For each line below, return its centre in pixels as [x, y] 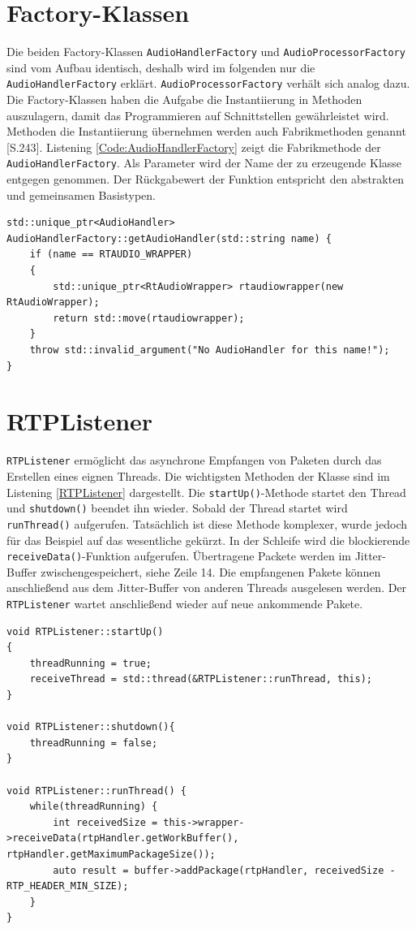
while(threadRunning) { [94, 807]
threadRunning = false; [94, 743]
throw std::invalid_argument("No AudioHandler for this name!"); [210, 350]
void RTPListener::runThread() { [96, 791]
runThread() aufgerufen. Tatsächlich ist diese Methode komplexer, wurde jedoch [207, 523]
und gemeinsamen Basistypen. [81, 194]
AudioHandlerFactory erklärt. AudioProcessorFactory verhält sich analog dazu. [208, 83]
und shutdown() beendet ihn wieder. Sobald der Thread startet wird [177, 508]
